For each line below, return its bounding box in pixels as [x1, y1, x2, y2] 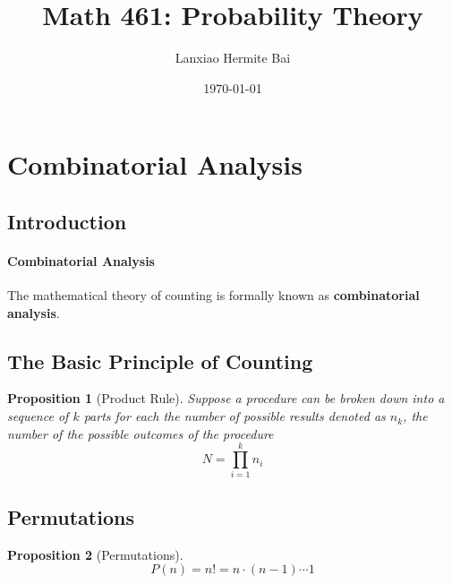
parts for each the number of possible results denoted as [83, 407, 386, 425]
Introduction [7, 207, 127, 235]
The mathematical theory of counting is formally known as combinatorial [7, 286, 420, 305]
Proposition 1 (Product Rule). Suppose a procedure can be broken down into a [7, 389, 445, 408]
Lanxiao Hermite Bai [175, 48, 291, 67]
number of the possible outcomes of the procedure [7, 424, 274, 442]
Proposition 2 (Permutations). [7, 545, 183, 563]
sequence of [7, 407, 69, 425]
